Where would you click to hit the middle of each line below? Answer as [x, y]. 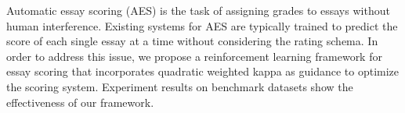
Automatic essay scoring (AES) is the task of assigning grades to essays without [198, 10]
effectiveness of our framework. [80, 102]
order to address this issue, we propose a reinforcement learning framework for [194, 56]
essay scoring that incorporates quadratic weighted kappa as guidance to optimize [203, 71]
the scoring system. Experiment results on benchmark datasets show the [180, 86]
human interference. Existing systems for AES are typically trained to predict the [202, 25]
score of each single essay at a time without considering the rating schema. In [192, 41]
